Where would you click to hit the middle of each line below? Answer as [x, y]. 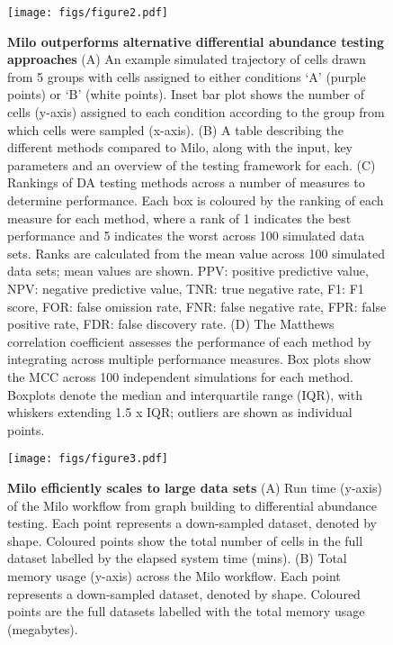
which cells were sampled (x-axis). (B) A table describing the [175, 129]
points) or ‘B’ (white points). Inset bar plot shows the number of [186, 94]
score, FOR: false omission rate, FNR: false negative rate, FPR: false [197, 306]
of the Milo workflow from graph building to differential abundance [192, 505]
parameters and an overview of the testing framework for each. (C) [192, 164]
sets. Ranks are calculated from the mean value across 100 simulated [196, 253]
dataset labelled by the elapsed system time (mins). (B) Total [177, 558]
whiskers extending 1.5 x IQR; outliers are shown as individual [180, 412]
